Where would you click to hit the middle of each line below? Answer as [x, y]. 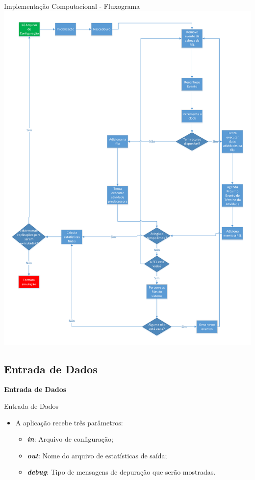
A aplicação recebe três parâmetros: [69, 422]
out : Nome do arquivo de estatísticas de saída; [97, 455]
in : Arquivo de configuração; [70, 439]
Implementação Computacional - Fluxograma [72, 6]
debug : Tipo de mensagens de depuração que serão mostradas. [121, 472]
